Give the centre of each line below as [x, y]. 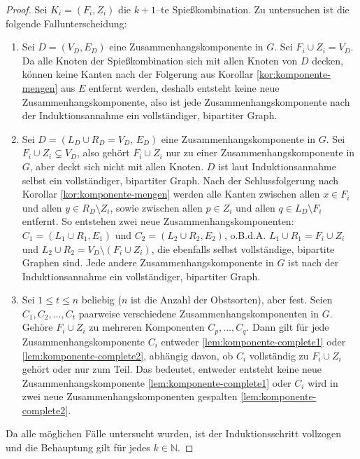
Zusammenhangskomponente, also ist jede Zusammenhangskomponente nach [186, 101]
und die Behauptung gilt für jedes [78, 447]
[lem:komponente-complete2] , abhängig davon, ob [128, 355]
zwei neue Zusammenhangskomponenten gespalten [130, 396]
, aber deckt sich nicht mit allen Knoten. [117, 166]
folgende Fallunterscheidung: [66, 23]
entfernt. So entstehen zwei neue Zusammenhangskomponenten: [158, 221]
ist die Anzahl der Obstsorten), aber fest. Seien [232, 300]
